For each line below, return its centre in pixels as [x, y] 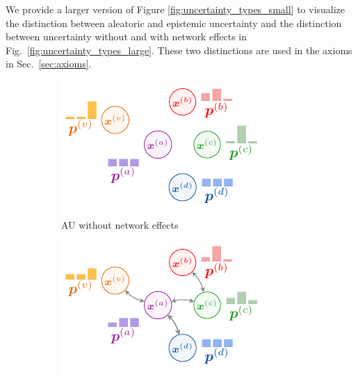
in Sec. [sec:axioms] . [49, 64]
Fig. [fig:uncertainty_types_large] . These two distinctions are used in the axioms [179, 50]
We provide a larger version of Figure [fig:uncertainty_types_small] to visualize [176, 9]
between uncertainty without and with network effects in [127, 37]
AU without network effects [120, 224]
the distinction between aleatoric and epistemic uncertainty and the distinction [174, 23]
